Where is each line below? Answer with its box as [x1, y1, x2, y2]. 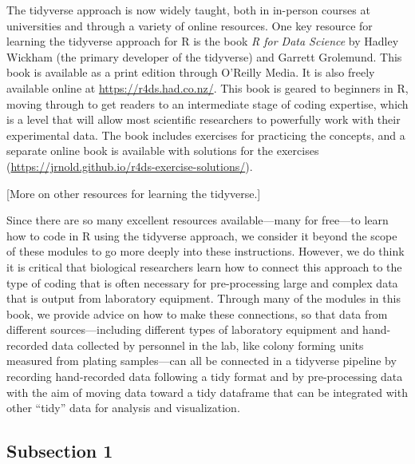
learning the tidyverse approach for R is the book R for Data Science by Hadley [6, 33, 399, 50]
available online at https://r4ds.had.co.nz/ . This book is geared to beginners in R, [6, 79, 409, 96]
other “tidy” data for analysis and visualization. [6, 399, 240, 416]
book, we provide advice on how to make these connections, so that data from [6, 305, 388, 322]
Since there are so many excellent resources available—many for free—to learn [6, 212, 389, 228]
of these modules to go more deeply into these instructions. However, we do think [6, 243, 405, 260]
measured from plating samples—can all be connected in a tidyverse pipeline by [6, 352, 397, 369]
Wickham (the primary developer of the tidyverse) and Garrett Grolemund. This [6, 48, 402, 65]
